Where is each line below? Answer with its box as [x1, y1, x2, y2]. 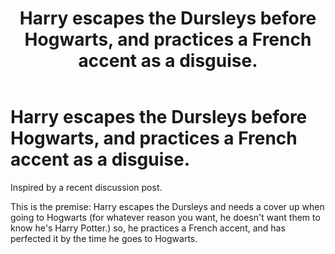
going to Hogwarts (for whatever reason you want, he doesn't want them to [10, 211, 321, 223]
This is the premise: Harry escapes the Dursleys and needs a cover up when [10, 200, 325, 212]
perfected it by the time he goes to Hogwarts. [10, 232, 198, 244]
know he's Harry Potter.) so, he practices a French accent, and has [10, 222, 286, 234]
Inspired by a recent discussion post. [10, 181, 163, 193]
